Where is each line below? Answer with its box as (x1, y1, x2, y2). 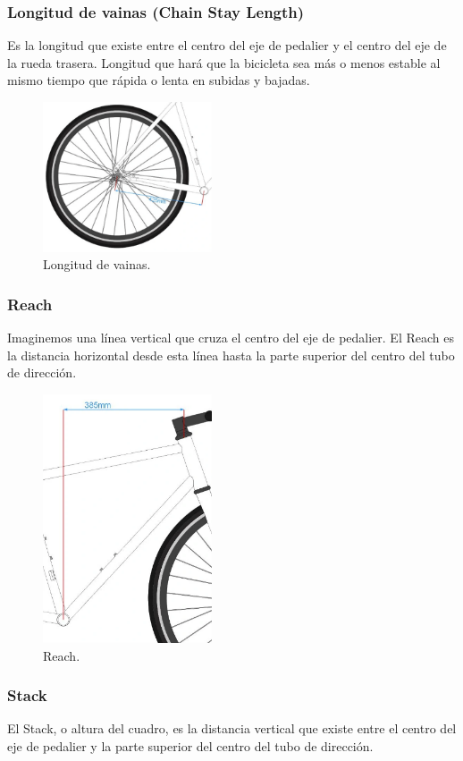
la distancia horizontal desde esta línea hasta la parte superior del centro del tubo (7, 345, 455, 364)
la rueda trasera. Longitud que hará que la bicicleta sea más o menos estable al (7, 53, 441, 72)
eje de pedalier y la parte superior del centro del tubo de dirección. (7, 737, 374, 756)
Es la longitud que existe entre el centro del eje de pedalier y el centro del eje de (7, 36, 447, 55)
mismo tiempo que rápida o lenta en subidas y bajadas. (7, 71, 310, 89)
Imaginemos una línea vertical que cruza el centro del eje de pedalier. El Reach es (7, 328, 454, 347)
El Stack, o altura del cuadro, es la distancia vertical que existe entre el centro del (7, 719, 457, 738)
